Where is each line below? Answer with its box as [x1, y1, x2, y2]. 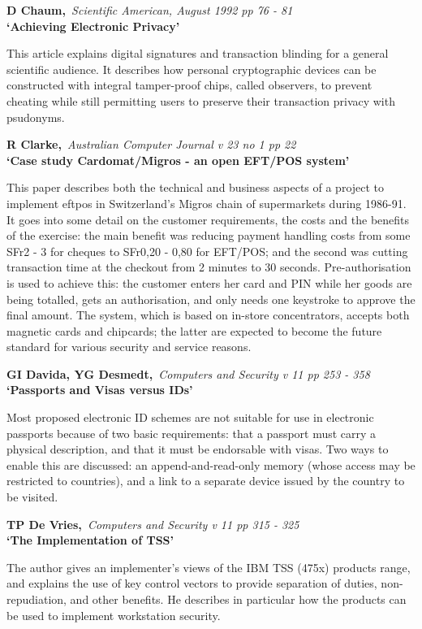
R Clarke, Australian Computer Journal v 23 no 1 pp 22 [6, 136, 296, 153]
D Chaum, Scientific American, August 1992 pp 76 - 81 [6, 2, 293, 18]
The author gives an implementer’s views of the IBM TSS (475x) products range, [6, 558, 411, 575]
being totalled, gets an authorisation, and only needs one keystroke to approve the [6, 290, 416, 307]
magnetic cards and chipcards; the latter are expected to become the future [6, 322, 382, 339]
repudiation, [6, 591, 67, 607]
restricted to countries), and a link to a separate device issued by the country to [6, 472, 405, 489]
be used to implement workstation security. [6, 606, 221, 623]
